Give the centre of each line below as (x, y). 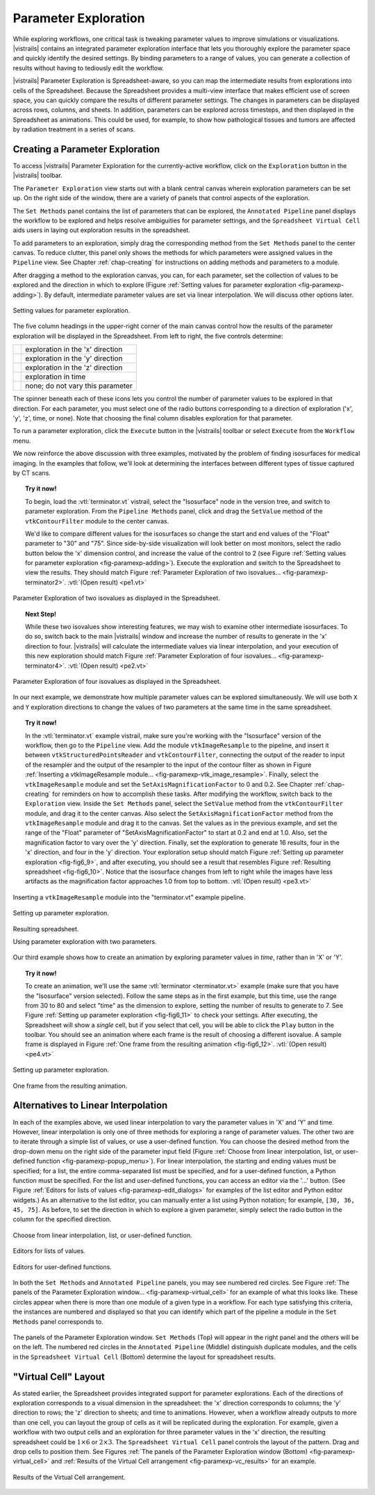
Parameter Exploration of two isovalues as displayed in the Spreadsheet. (116, 598)
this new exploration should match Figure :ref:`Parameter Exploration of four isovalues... (151, 656)
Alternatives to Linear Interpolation (90, 1105)
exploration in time (56, 377)
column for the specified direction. (62, 1219)
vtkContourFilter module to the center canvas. (97, 521)
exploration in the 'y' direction (74, 359)
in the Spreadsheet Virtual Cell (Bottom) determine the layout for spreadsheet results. (144, 1357)
